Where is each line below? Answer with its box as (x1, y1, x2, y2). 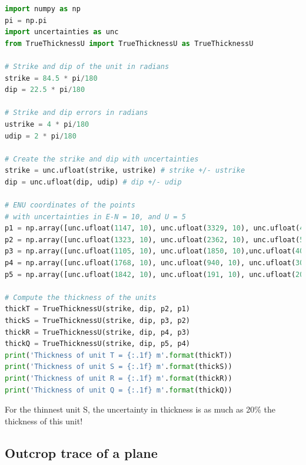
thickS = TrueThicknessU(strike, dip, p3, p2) (5, 316, 191, 325)
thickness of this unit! (5, 414, 83, 427)
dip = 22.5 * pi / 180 (5, 85, 85, 94)
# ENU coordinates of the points (5, 201, 135, 210)
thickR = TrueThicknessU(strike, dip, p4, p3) (5, 328, 191, 337)
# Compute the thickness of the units (5, 293, 157, 302)
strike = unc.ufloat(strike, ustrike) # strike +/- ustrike (5, 166, 245, 175)
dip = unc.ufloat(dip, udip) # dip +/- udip (5, 177, 182, 186)
